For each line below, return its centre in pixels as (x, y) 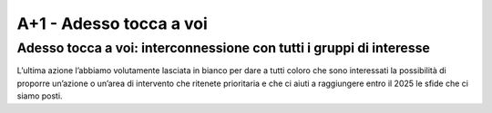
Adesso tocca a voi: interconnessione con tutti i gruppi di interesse (223, 48)
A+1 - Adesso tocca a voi (113, 24)
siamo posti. (40, 96)
